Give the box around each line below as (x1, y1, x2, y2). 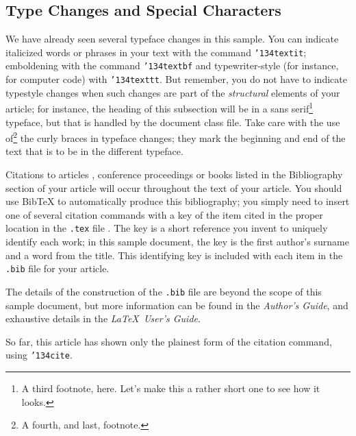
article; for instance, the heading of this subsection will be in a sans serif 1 (5, 99, 314, 116)
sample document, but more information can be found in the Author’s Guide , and (5, 298, 348, 312)
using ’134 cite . (5, 348, 73, 362)
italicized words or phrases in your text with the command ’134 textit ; (5, 45, 307, 59)
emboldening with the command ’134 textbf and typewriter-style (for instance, (5, 58, 339, 73)
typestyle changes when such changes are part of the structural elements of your (5, 85, 340, 99)
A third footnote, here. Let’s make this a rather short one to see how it (21, 381, 320, 396)
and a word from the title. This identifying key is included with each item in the (5, 247, 343, 262)
